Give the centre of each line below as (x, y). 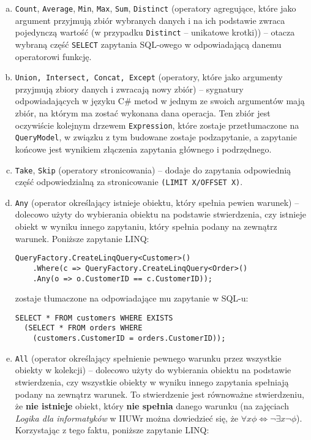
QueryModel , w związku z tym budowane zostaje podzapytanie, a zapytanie (156, 137)
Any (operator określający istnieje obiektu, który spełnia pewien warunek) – (157, 202)
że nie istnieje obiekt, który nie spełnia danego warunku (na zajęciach (152, 406)
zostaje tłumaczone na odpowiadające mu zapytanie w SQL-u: (132, 298)
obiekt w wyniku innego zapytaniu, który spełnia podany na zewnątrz (146, 226)
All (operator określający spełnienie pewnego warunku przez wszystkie (148, 358)
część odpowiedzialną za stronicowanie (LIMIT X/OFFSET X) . (129, 182)
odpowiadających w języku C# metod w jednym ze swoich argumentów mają (160, 101)
